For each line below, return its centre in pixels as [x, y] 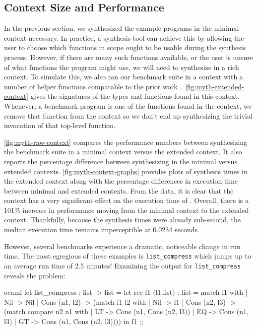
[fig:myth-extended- [215, 86]
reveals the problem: [35, 275]
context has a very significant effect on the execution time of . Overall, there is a [127, 200]
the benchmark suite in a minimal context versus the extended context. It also [123, 152]
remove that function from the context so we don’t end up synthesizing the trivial [128, 115]
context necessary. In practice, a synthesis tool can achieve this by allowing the [124, 37]
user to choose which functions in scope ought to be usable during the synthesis [125, 47]
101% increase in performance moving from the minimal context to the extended [127, 210]
